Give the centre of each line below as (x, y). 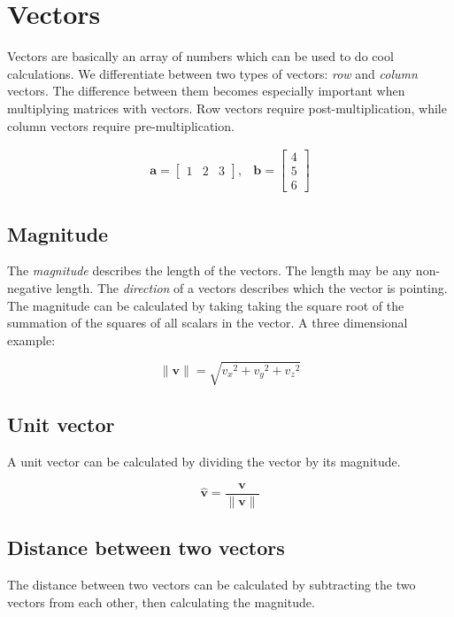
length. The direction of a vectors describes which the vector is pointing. (252, 288)
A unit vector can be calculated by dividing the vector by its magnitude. (204, 462)
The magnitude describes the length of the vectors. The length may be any (210, 270)
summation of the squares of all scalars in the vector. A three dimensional (208, 323)
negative (30, 288)
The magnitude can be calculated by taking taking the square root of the (206, 305)
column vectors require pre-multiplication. (121, 125)
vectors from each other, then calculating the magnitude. (161, 602)
